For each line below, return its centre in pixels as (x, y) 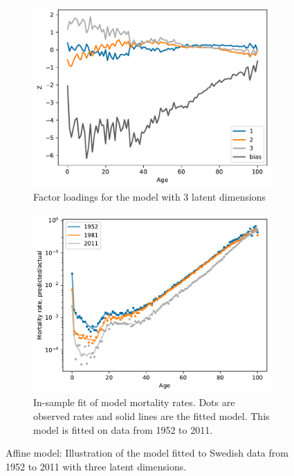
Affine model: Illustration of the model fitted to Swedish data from (147, 453)
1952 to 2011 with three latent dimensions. (96, 466)
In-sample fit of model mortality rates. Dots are (134, 402)
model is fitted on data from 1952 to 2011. (123, 429)
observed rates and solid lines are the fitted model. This (151, 416)
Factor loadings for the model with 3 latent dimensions (150, 197)
